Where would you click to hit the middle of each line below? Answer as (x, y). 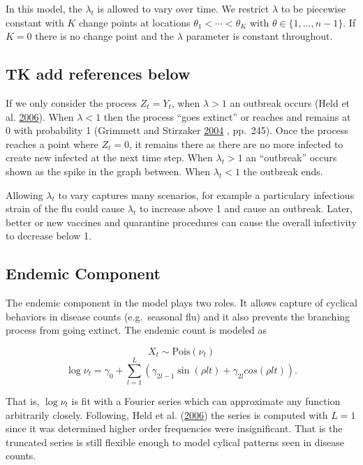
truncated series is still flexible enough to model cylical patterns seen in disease (175, 442)
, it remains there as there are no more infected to (236, 143)
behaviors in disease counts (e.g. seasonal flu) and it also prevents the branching (178, 316)
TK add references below (98, 74)
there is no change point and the (105, 36)
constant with (35, 22)
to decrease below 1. (49, 236)
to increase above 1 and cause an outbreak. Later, (246, 208)
